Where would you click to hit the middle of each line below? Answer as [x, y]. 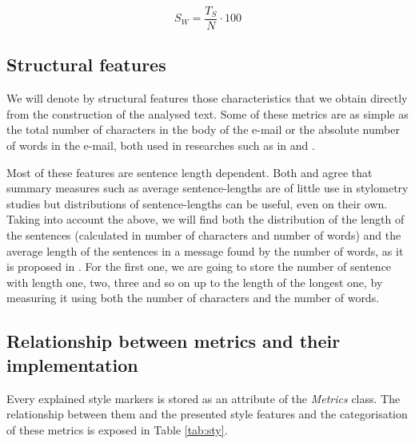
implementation [72, 364]
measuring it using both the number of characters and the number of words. [193, 298]
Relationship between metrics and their [174, 341]
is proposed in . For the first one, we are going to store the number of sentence [199, 266]
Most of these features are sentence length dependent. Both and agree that [190, 172]
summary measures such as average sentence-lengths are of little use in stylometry [207, 188]
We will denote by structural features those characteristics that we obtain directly [207, 98]
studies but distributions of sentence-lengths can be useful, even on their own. [197, 203]
